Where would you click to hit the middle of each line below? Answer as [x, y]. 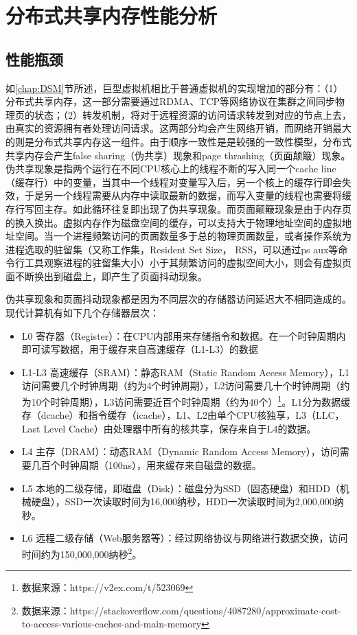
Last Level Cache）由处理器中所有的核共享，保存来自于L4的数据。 [169, 428]
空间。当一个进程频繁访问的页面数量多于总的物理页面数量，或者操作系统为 [183, 236]
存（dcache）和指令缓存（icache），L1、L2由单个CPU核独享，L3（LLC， [183, 415]
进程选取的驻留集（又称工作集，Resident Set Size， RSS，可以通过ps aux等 [172, 249]
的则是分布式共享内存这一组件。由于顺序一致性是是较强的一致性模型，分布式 [178, 141]
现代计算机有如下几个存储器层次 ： [82, 313]
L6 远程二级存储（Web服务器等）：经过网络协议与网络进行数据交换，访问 [185, 538]
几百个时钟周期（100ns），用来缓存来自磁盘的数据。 [147, 465]
